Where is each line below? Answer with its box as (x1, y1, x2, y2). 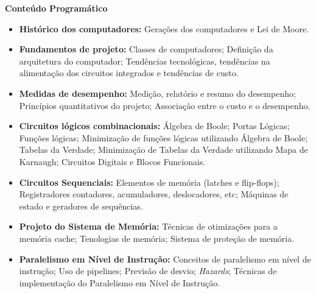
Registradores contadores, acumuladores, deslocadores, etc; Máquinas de (19, 188, 289, 200)
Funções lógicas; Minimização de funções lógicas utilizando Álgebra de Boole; (19, 131, 308, 144)
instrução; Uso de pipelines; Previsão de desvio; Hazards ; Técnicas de (19, 264, 277, 277)
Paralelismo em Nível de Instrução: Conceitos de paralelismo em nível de (19, 252, 311, 265)
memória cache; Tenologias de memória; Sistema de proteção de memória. (19, 231, 295, 244)
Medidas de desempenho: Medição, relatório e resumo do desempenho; (19, 86, 296, 99)
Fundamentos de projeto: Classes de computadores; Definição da (19, 43, 273, 55)
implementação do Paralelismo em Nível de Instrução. (19, 276, 220, 289)
